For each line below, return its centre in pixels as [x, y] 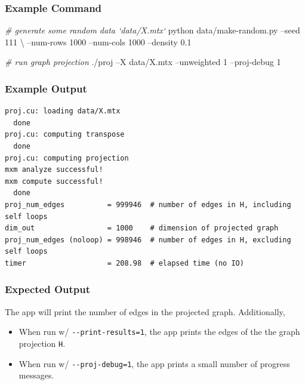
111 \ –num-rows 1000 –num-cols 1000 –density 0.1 [98, 41]
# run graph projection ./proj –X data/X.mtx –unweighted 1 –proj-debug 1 [143, 62]
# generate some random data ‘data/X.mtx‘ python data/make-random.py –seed [152, 30]
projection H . [42, 343]
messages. [36, 375]
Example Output [46, 88]
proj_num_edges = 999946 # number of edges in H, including [148, 204]
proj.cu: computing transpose [65, 135]
